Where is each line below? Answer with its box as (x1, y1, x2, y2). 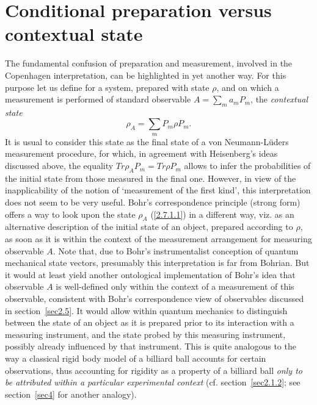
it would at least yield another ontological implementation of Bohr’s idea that (5, 268, 296, 281)
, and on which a (216, 81, 279, 93)
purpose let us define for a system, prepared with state (5, 81, 210, 93)
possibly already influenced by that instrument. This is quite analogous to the (5, 340, 296, 353)
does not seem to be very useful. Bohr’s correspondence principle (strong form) (5, 196, 301, 209)
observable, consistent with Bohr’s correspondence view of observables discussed (5, 292, 304, 304)
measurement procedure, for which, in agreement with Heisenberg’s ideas (5, 147, 278, 160)
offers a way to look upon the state (5, 207, 136, 220)
